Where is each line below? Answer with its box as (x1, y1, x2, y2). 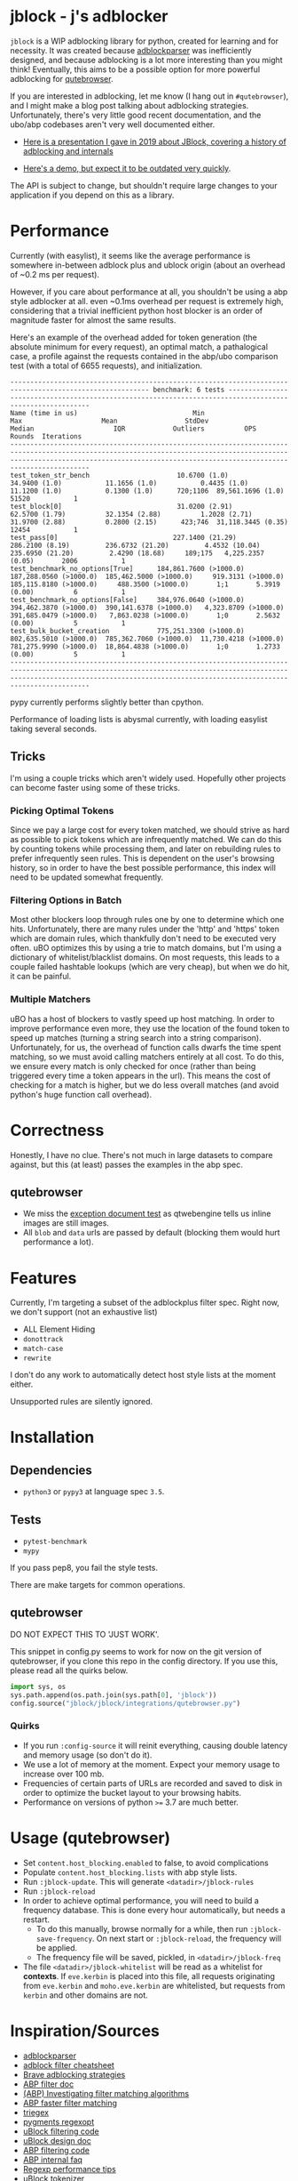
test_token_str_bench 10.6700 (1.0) (10, 471, 229, 479)
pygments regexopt (22, 2116, 95, 2127)
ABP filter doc (22, 2079, 74, 2089)
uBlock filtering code (22, 2126, 100, 2137)
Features (10, 1268, 77, 1288)
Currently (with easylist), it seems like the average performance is (10, 250, 251, 261)
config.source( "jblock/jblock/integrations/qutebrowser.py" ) (10, 1699, 241, 1708)
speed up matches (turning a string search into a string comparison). (10, 1032, 263, 1042)
